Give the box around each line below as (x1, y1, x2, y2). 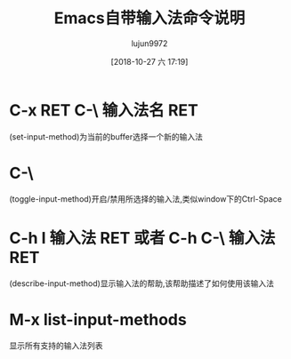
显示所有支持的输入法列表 (9, 339, 103, 351)
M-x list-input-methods (9, 309, 187, 330)
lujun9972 (131, 37, 168, 49)
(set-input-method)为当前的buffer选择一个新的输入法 (9, 131, 203, 142)
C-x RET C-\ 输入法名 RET (9, 100, 198, 120)
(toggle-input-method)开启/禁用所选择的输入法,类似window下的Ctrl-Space (9, 193, 282, 204)
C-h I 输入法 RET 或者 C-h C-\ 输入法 (9, 227, 276, 248)
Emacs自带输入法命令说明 (53, 8, 246, 28)
